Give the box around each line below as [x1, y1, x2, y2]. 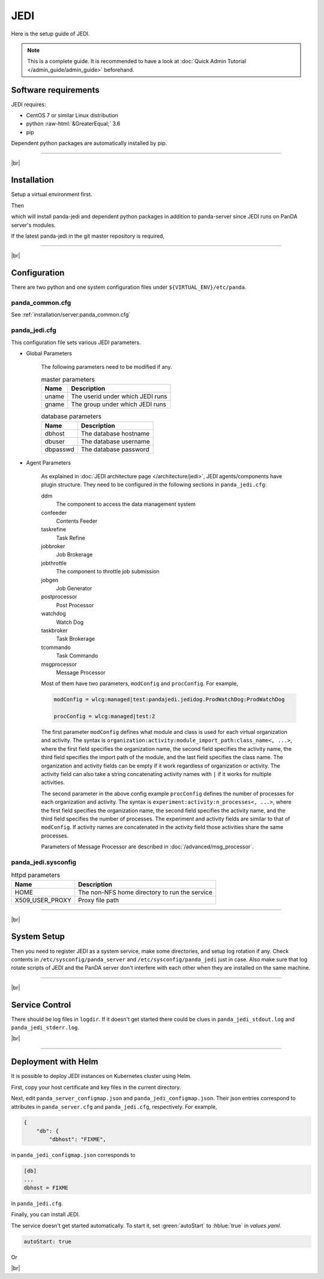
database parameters [41, 412, 102, 421]
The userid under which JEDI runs [71, 392, 167, 401]
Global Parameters [26, 350, 72, 357]
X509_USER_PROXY [14, 896, 71, 904]
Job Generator [56, 585, 92, 592]
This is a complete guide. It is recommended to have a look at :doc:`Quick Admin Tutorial [27, 58, 247, 65]
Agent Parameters [26, 459, 71, 466]
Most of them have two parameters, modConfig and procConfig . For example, [41, 680, 238, 687]
